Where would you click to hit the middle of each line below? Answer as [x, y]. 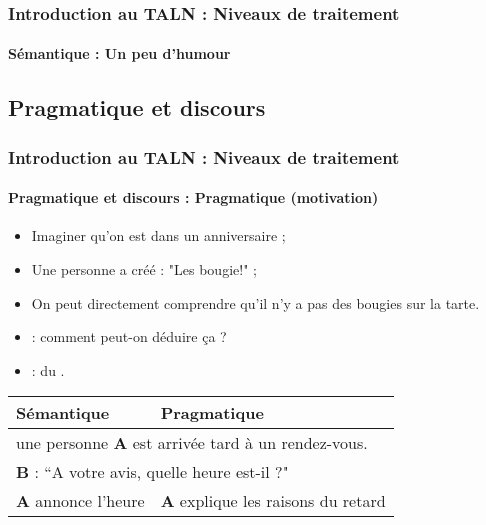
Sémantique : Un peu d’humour [119, 53]
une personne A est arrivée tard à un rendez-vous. [192, 443]
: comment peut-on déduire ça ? [129, 336]
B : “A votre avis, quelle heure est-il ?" [152, 472]
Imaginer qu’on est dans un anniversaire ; [158, 235]
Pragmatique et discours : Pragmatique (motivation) [193, 197]
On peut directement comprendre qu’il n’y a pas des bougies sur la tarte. [255, 302]
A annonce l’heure [80, 501]
